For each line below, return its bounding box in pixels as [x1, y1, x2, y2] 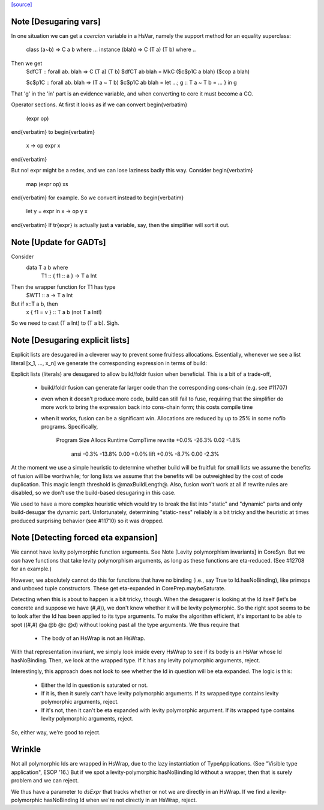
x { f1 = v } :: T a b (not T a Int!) [26, 309, 102, 316]
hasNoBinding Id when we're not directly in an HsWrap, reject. [43, 796, 197, 803]
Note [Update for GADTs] [11, 237, 106, 247]
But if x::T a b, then [11, 300, 58, 307]
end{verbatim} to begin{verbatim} [11, 128, 95, 136]
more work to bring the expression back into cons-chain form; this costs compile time [41, 403, 253, 411]
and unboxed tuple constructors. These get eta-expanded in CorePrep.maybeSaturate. [11, 585, 226, 592]
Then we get [11, 59, 43, 67]
